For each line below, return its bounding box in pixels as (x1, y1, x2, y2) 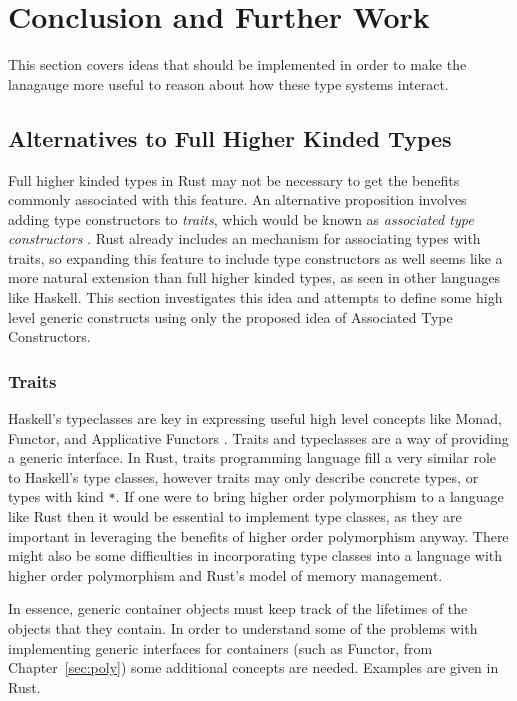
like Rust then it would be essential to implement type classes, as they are (8, 506, 462, 527)
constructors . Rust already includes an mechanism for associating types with (8, 228, 481, 249)
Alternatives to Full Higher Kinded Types (8, 122, 452, 153)
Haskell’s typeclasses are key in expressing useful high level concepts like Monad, (8, 408, 502, 429)
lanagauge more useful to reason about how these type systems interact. (8, 73, 449, 94)
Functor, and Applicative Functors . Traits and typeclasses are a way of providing (8, 427, 509, 448)
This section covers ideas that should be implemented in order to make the (8, 54, 467, 75)
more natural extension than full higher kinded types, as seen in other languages (8, 267, 501, 288)
